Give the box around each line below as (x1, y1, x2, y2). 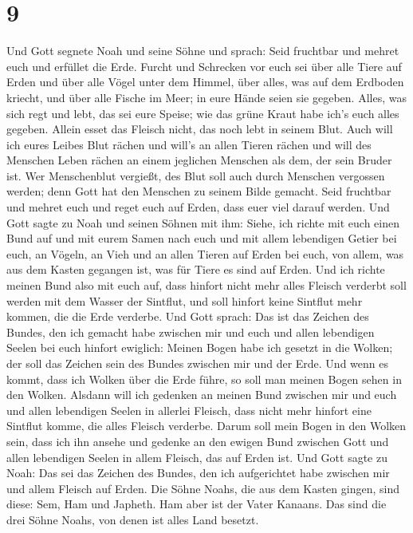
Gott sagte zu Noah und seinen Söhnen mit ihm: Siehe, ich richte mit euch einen (6, 214, 399, 231)
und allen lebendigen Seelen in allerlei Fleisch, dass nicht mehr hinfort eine (6, 401, 372, 418)
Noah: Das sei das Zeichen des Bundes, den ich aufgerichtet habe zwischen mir (6, 464, 390, 481)
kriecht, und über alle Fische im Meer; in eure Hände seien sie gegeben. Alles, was (6, 89, 407, 105)
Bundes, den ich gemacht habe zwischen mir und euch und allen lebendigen (6, 323, 375, 340)
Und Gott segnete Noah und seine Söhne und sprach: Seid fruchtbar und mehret (6, 42, 399, 59)
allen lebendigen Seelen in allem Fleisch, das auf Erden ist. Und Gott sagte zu (6, 448, 388, 465)
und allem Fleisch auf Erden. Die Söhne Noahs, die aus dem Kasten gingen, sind (6, 480, 399, 496)
